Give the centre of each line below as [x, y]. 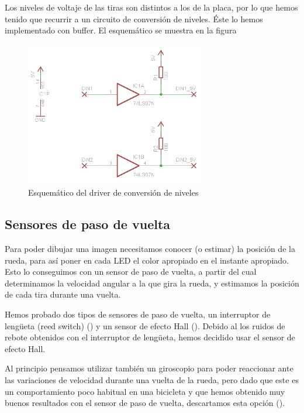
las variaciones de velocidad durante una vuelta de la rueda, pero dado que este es [152, 379]
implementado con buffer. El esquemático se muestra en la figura [121, 30]
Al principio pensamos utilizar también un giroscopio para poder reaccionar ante [149, 368]
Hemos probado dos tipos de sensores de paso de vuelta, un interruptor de [138, 314]
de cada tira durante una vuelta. [63, 294]
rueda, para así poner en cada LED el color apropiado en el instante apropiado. [147, 260]
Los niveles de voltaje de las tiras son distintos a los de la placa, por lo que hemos [151, 7]
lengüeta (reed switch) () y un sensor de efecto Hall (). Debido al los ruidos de [145, 325]
